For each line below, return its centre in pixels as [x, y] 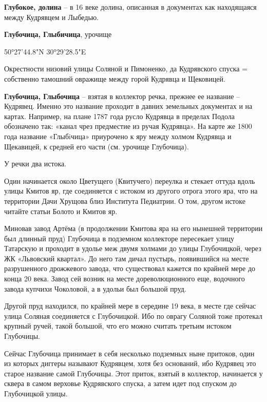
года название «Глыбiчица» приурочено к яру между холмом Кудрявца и [118, 136]
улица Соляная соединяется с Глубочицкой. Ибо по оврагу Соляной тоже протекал [133, 315]
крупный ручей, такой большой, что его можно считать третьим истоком [118, 326]
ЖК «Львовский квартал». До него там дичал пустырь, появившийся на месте [127, 258]
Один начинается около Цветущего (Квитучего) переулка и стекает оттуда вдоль [130, 180]
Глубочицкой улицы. [36, 393]
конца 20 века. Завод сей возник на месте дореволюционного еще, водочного [125, 279]
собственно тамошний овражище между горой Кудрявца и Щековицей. [115, 78]
